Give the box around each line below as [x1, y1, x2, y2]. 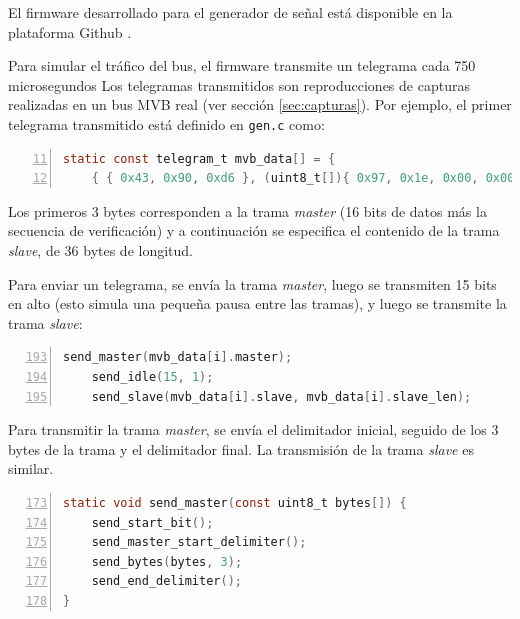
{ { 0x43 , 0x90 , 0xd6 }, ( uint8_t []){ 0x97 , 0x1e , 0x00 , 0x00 [91, 171, 515, 186]
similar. [8, 458, 54, 479]
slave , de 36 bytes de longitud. [8, 240, 193, 260]
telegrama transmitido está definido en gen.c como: [8, 113, 325, 134]
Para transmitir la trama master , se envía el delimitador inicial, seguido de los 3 [8, 419, 499, 440]
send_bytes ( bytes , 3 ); [91, 554, 243, 569]
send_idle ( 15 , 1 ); [91, 369, 214, 384]
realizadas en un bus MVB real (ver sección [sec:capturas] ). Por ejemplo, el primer [8, 94, 512, 115]
